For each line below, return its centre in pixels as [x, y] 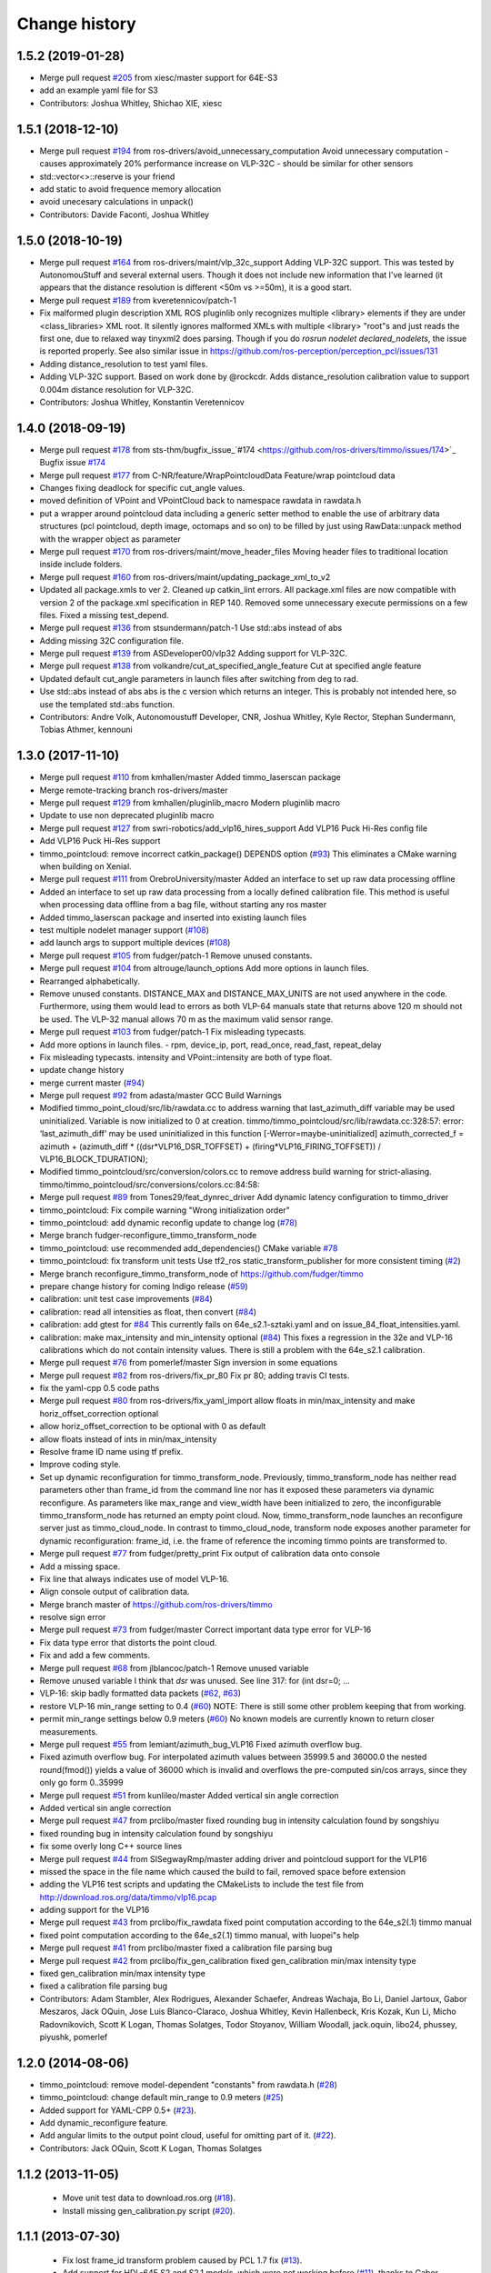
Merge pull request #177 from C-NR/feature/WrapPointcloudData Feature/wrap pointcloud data [217, 475]
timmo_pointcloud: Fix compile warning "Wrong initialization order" [165, 1210]
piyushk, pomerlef [74, 2037]
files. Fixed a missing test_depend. [104, 615]
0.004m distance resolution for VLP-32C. [117, 389]
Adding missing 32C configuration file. [111, 640]
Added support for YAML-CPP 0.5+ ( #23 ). [118, 2110]
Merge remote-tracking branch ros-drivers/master [134, 790]
